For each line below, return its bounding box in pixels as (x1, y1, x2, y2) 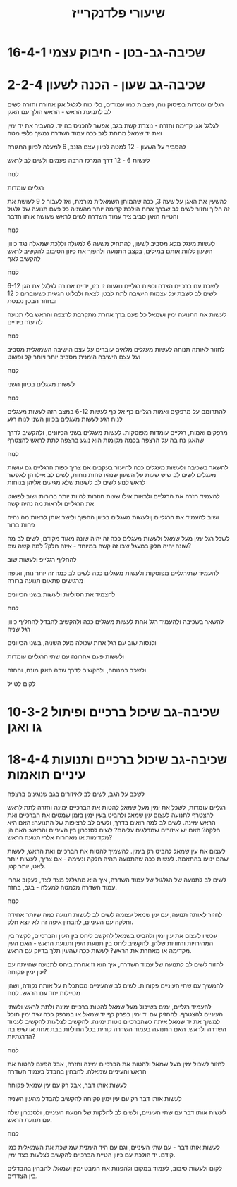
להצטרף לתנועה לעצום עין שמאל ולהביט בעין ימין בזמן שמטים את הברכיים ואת (7, 811, 214, 819)
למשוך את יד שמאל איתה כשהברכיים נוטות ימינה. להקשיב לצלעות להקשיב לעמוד (7, 1017, 221, 1026)
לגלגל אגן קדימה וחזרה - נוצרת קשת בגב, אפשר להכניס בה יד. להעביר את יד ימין (7, 121, 219, 130)
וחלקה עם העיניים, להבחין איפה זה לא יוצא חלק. (7, 918, 134, 926)
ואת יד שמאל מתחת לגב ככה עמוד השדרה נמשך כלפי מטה (7, 129, 162, 137)
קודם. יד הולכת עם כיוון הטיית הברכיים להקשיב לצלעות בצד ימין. (7, 1150, 176, 1159)
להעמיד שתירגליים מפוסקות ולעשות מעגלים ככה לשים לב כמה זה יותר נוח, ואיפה (7, 569, 219, 577)
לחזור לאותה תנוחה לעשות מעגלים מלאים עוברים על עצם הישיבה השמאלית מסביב (7, 345, 225, 354)
